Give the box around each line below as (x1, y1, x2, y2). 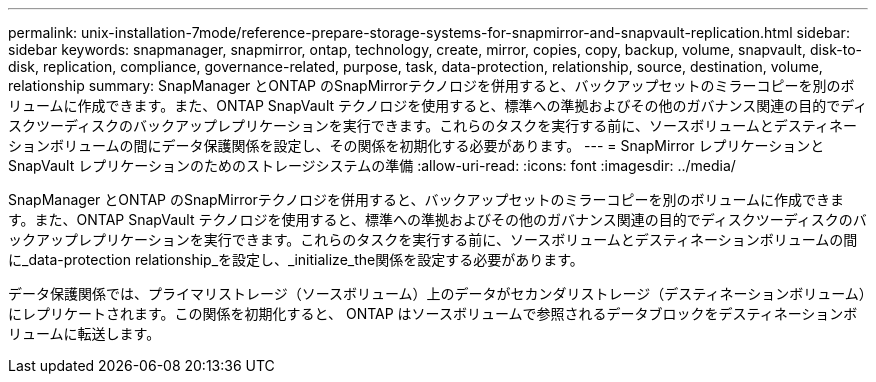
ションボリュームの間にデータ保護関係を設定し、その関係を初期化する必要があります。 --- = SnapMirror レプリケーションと (8, 137, 825, 154)
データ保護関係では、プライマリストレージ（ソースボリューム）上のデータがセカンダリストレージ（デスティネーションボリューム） (8, 285, 866, 302)
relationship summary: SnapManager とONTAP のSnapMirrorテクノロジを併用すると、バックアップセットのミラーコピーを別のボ (8, 77, 855, 94)
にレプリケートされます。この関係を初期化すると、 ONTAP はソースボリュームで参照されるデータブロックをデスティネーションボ (8, 305, 858, 322)
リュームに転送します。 (8, 325, 161, 342)
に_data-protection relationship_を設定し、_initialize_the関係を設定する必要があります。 (8, 251, 584, 268)
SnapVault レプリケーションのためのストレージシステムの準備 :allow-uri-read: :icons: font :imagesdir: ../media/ (8, 157, 736, 174)
